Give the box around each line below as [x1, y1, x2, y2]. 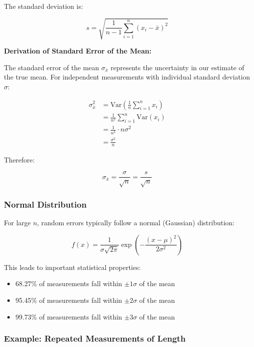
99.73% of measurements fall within [15, 311, 122, 321]
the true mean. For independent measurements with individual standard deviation [4, 72, 250, 82]
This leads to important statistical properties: [4, 262, 141, 272]
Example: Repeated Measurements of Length [4, 332, 186, 345]
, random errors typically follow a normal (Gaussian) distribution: [37, 217, 234, 228]
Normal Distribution [4, 198, 87, 210]
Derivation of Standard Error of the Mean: [4, 46, 152, 56]
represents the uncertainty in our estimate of [111, 62, 245, 72]
